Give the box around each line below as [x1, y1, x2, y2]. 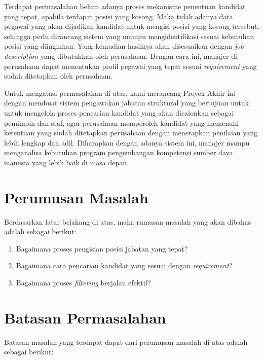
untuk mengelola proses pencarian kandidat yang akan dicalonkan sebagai [4, 107, 234, 118]
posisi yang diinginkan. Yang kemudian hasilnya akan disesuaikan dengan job [4, 41, 244, 51]
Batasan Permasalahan [4, 307, 166, 328]
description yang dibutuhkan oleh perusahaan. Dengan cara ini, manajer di [4, 50, 237, 61]
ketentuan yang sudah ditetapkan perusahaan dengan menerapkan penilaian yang [4, 127, 258, 138]
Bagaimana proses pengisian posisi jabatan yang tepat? [16, 243, 188, 254]
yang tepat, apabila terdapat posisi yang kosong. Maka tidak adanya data [4, 11, 233, 21]
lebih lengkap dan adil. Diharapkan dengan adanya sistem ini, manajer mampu [4, 137, 250, 148]
